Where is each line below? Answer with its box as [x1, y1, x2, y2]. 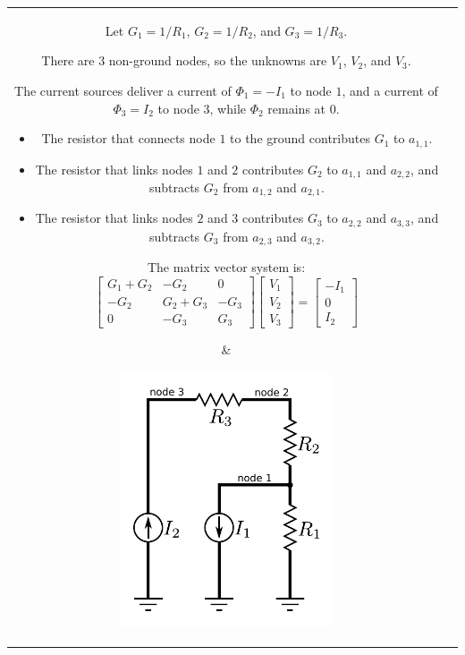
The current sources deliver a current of [14, 81, 232, 99]
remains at [267, 98, 326, 117]
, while [209, 98, 246, 117]
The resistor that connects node [41, 129, 216, 148]
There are [41, 51, 95, 70]
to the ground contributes [230, 129, 370, 148]
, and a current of [342, 81, 438, 99]
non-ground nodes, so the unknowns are [108, 51, 327, 70]
